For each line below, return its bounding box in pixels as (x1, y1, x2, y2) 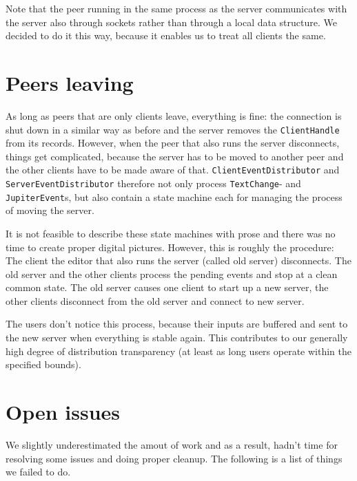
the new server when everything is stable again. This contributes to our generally (6, 330, 348, 345)
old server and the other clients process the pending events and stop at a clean (6, 266, 338, 281)
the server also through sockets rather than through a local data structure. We (6, 14, 337, 29)
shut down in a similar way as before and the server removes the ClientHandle (6, 122, 340, 136)
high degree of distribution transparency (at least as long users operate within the (6, 343, 351, 358)
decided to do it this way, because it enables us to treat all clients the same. (6, 28, 326, 43)
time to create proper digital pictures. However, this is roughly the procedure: (6, 239, 334, 254)
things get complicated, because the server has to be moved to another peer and (6, 149, 344, 163)
